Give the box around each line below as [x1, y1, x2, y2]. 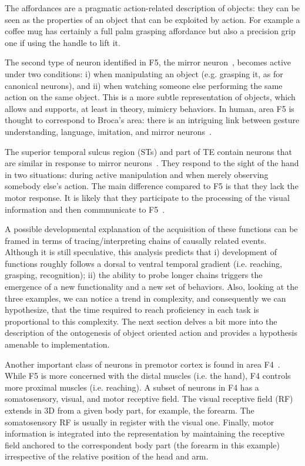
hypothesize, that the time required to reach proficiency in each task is [5, 303, 259, 316]
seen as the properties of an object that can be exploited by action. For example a [5, 13, 300, 25]
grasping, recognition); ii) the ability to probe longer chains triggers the [5, 269, 263, 281]
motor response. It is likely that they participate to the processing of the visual [5, 191, 290, 203]
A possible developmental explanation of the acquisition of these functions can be [5, 223, 298, 235]
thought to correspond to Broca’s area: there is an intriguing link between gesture [5, 114, 300, 126]
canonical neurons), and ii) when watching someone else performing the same [5, 79, 283, 91]
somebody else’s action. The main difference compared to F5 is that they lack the [5, 180, 299, 192]
